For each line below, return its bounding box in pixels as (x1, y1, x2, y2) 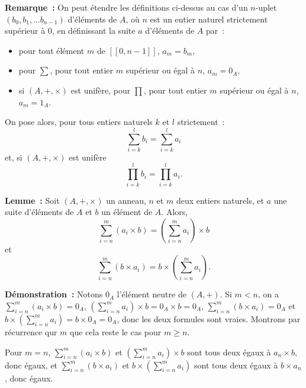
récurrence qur (5, 325, 57, 338)
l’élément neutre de (117, 288, 186, 300)
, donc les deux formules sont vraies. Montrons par (117, 312, 301, 325)
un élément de (101, 206, 153, 218)
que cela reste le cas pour (70, 325, 162, 338)
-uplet (255, 1, 277, 13)
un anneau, (106, 194, 146, 206)
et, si (5, 150, 22, 163)
